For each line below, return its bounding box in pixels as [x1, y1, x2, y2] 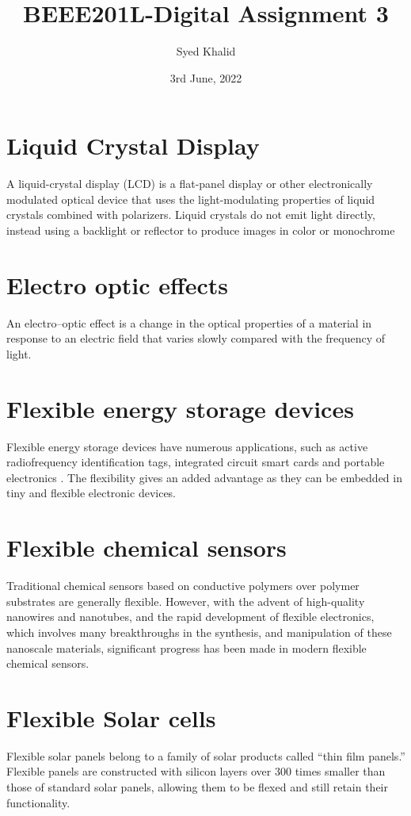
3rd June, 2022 [169, 69, 242, 86]
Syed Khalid [176, 43, 236, 59]
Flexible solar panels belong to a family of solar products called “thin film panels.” [6, 747, 405, 764]
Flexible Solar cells [6, 701, 216, 734]
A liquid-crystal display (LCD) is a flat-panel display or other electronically [6, 175, 373, 192]
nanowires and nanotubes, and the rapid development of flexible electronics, [6, 608, 375, 625]
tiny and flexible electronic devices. [6, 485, 177, 501]
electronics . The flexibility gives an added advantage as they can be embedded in [6, 469, 402, 485]
